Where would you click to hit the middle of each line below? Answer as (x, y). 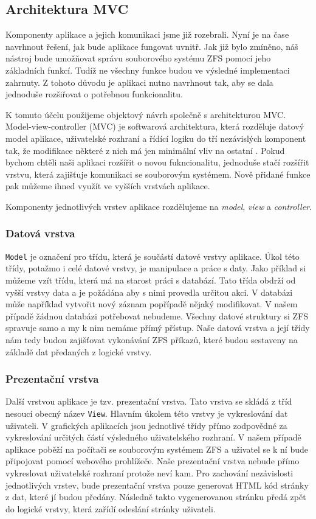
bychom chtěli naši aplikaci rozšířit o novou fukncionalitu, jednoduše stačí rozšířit (157, 162)
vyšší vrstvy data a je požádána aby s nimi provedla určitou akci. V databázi (149, 292)
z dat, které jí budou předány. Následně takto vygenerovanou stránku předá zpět (156, 497)
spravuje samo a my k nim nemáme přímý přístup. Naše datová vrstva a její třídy (158, 328)
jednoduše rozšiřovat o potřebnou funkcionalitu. (94, 94)
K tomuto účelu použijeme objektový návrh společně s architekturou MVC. (146, 114)
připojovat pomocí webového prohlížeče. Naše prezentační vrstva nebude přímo (153, 461)
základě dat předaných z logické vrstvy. (79, 351)
